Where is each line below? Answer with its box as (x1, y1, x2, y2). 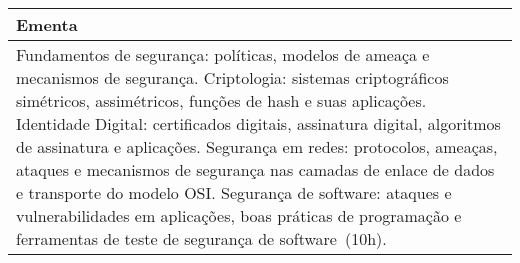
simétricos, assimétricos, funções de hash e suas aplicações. (16, 89, 427, 112)
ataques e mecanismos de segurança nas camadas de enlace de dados (16, 158, 495, 181)
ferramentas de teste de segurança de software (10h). (16, 227, 387, 250)
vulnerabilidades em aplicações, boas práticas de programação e (16, 204, 462, 227)
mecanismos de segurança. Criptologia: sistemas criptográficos (16, 66, 449, 89)
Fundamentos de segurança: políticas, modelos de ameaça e (16, 43, 430, 66)
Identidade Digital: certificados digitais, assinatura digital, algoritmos (16, 112, 501, 135)
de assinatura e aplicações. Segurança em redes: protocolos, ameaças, (16, 135, 498, 158)
